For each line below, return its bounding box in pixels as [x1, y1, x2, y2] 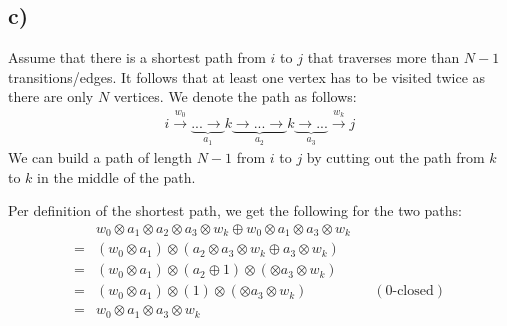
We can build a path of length [8, 147, 192, 168]
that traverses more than [307, 47, 460, 68]
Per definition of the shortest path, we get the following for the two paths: [8, 200, 462, 221]
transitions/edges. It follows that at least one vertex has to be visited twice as [8, 66, 486, 87]
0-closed [385, 284, 434, 299]
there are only [8, 86, 94, 107]
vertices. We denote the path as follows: [113, 86, 357, 107]
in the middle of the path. [37, 166, 196, 187]
